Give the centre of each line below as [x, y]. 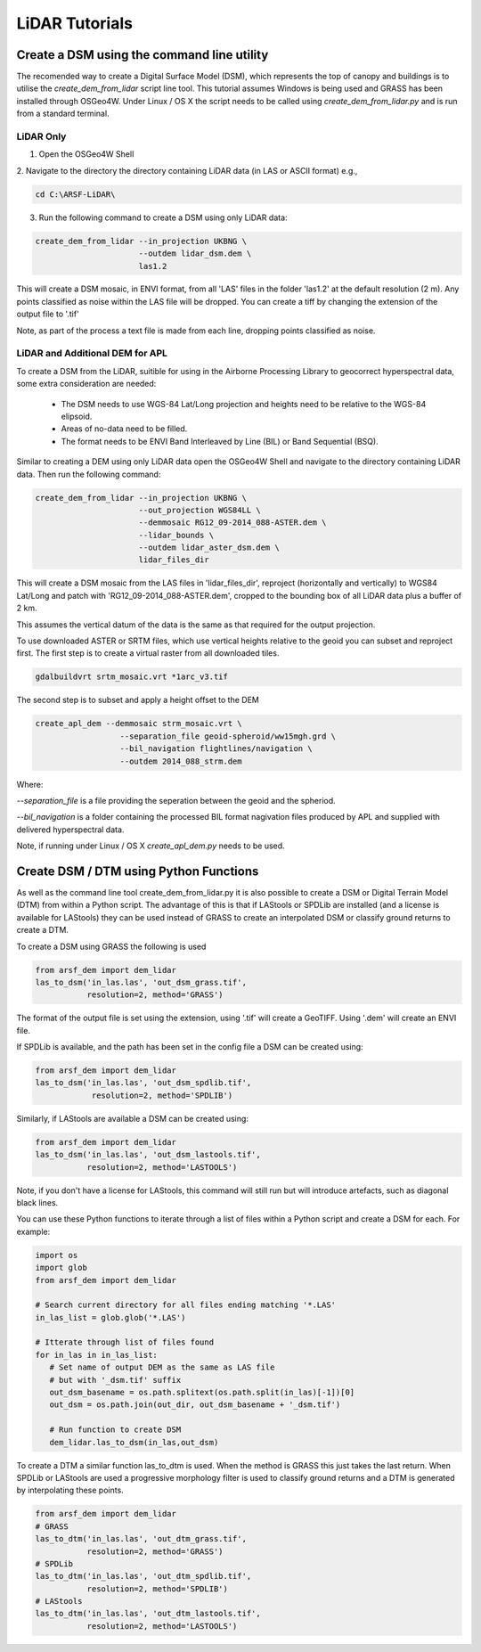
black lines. [37, 1202]
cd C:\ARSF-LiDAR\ [75, 194]
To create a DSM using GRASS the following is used [111, 946]
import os [57, 1255]
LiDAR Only [41, 136]
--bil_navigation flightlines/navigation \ [216, 749]
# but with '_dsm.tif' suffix [115, 1380]
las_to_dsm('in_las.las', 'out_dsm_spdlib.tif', [143, 1083]
